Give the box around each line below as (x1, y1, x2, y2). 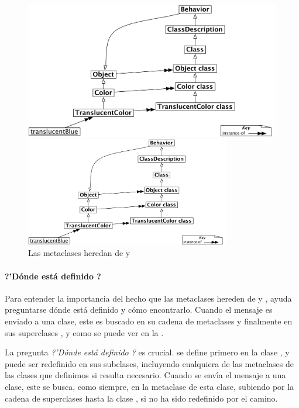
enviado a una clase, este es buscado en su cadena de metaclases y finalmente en (5, 314, 293, 327)
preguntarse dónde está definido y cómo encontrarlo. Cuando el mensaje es (5, 303, 273, 316)
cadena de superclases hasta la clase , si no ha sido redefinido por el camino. (5, 392, 278, 404)
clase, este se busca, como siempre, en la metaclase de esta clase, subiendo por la (5, 380, 294, 392)
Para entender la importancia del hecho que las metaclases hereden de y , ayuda (5, 292, 292, 304)
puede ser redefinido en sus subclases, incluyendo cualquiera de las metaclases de (5, 357, 294, 369)
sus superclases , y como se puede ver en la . (5, 326, 164, 338)
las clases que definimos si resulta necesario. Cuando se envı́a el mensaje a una (5, 369, 286, 381)
